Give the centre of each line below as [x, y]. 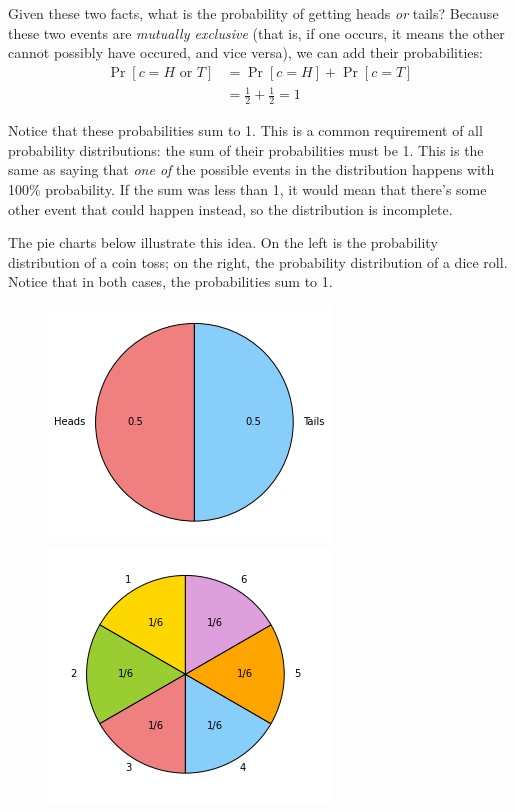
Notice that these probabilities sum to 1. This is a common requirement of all [245, 130]
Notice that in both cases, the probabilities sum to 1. [170, 281]
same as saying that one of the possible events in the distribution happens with [251, 169]
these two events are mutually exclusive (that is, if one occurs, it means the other [256, 32]
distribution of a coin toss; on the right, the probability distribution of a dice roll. [258, 261]
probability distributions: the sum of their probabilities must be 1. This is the [246, 149]
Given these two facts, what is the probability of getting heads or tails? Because [253, 13]
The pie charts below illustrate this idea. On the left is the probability [223, 242]
